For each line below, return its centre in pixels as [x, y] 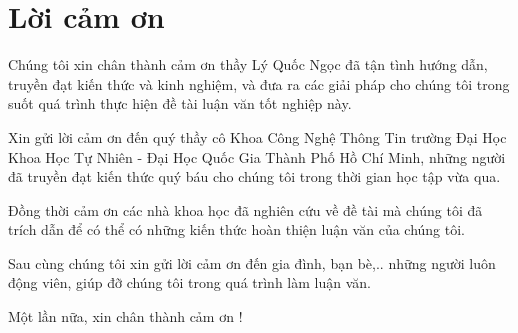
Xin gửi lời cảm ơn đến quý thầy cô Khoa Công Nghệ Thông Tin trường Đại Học [257, 136]
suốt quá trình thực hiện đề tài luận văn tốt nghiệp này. [180, 103]
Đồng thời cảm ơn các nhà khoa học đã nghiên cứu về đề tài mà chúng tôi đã [245, 209]
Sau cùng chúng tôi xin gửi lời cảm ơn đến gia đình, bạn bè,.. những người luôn [252, 262]
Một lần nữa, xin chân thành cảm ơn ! [125, 316]
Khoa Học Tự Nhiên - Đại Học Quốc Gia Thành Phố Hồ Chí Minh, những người [257, 156]
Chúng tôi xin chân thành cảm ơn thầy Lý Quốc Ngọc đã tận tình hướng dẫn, [248, 64]
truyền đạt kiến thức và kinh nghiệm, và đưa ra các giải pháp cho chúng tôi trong [259, 83]
